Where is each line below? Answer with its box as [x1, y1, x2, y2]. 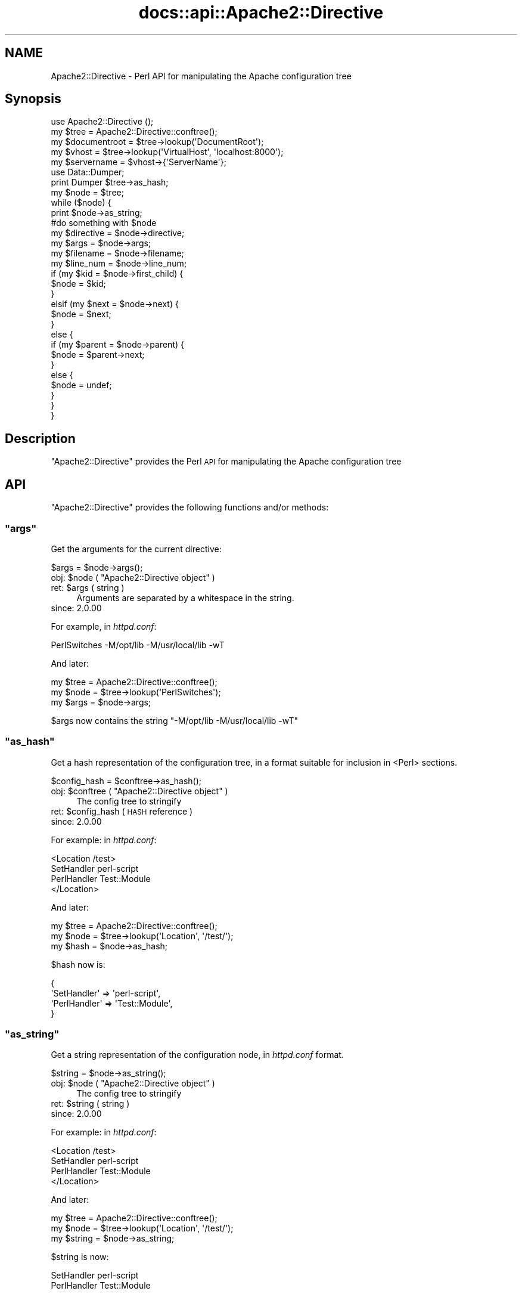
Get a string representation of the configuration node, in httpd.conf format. [51, 1050, 344, 1060]
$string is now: [51, 1252, 109, 1262]
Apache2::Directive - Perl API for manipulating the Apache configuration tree [51, 70, 352, 81]
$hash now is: [51, 959, 105, 970]
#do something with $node [51, 218, 157, 228]
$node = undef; [51, 380, 112, 391]
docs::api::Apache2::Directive [138, 2, 384, 23]
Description [5, 431, 76, 446]
